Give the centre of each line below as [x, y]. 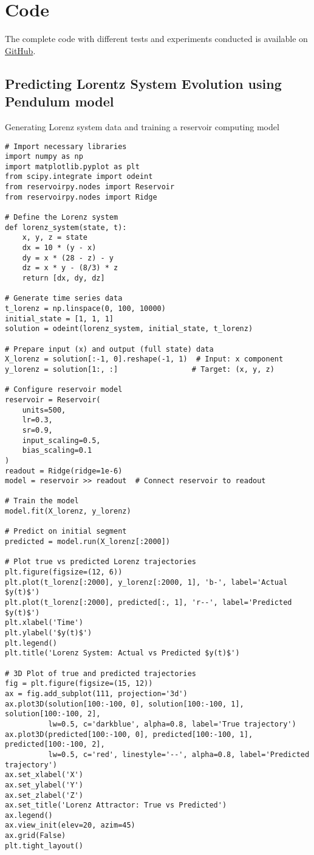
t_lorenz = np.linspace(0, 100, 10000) [85, 309]
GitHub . [20, 50]
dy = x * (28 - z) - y [68, 258]
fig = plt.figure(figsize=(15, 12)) [79, 684]
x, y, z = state [55, 238]
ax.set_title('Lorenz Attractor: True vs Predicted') [116, 805]
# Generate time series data [64, 298]
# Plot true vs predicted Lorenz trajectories [101, 562]
